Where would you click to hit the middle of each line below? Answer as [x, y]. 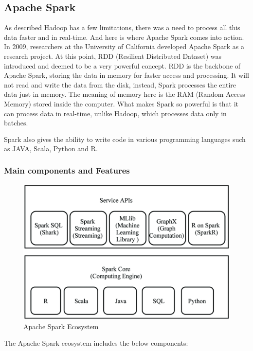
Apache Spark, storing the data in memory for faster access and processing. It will [126, 75]
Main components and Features [67, 170]
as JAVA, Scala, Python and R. [51, 149]
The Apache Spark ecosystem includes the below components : [96, 342]
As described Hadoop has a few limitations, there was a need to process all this [122, 27]
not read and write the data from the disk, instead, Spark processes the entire [120, 84]
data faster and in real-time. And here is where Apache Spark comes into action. [124, 37]
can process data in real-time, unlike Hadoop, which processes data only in [115, 113]
